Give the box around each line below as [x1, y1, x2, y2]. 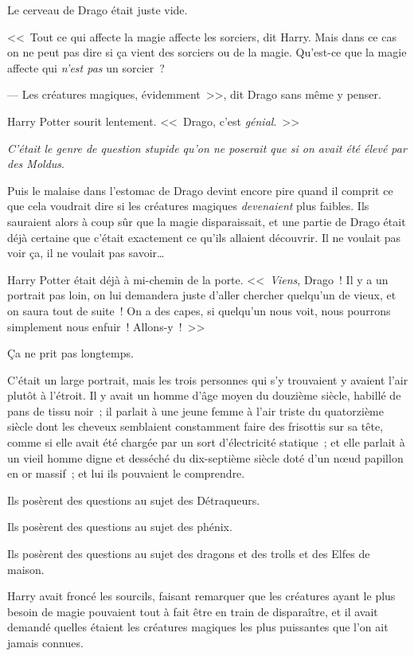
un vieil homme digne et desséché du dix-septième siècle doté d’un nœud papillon [7, 449, 404, 466]
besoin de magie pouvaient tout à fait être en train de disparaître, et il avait [7, 603, 378, 619]
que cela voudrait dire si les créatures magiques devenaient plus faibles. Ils [7, 197, 369, 214]
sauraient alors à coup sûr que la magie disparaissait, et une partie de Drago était [7, 213, 406, 229]
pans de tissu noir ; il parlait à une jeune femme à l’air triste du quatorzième [7, 402, 385, 419]
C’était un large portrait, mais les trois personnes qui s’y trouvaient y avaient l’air [7, 371, 408, 388]
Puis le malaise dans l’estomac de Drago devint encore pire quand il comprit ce [7, 182, 393, 198]
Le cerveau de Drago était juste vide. [7, 2, 188, 18]
